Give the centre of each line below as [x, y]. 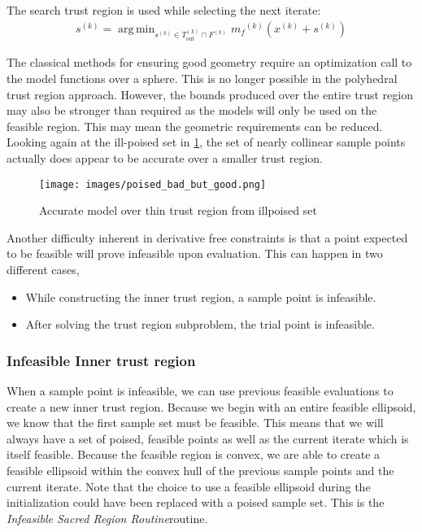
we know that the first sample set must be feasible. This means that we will [195, 423]
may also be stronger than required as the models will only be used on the [192, 110]
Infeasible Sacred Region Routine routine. [107, 518]
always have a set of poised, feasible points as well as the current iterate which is [208, 438]
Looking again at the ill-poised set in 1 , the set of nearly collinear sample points [206, 142]
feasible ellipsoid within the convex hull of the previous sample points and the [200, 470]
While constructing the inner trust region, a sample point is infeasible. [201, 297]
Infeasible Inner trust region [101, 360]
